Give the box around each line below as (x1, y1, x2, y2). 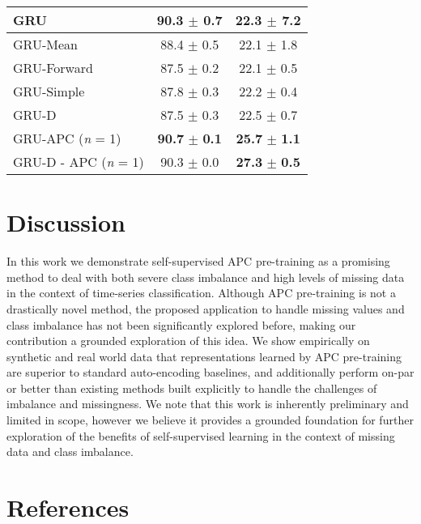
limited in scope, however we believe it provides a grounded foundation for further (6, 411, 414, 428)
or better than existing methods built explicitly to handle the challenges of (6, 379, 377, 396)
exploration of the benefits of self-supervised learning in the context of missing (6, 427, 395, 444)
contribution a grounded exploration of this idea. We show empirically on (6, 332, 370, 349)
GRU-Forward (13, 58, 93, 77)
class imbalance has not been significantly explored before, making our (6, 316, 356, 333)
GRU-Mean (13, 35, 78, 53)
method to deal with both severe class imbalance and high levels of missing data (6, 268, 405, 285)
